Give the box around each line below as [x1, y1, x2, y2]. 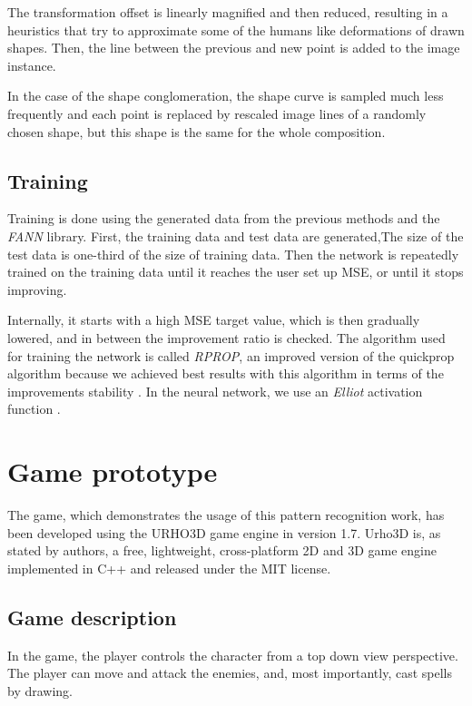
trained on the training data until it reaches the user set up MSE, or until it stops [7, 262, 464, 281]
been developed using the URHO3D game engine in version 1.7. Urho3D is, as [7, 523, 441, 542]
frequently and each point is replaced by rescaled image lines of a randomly [7, 103, 427, 123]
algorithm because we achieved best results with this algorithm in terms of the [7, 364, 444, 383]
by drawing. [7, 681, 74, 700]
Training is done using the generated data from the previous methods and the [7, 209, 440, 228]
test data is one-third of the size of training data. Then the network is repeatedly [7, 244, 459, 263]
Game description [7, 603, 177, 631]
